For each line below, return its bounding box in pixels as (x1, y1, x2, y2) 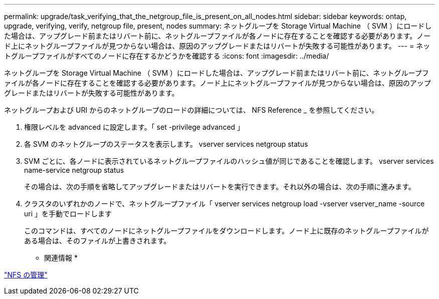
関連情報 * (44, 253, 78, 262)
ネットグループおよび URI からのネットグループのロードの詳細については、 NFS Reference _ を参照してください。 (4, 106, 379, 114)
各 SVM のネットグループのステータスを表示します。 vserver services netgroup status (24, 140, 308, 148)
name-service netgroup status (24, 166, 124, 174)
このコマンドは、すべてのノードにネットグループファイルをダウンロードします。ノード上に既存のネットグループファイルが (24, 226, 429, 235)
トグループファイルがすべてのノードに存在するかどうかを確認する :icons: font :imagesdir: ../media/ (4, 52, 329, 60)
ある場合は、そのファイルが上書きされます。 (24, 236, 171, 245)
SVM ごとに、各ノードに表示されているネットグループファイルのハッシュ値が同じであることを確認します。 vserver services (24, 157, 434, 165)
